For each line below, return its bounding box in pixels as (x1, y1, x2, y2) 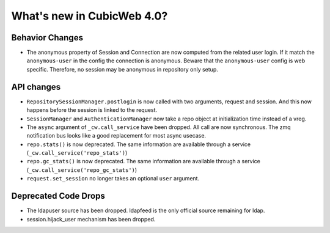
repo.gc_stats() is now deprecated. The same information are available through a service (26, 158, 261, 165)
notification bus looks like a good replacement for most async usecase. (26, 132, 207, 139)
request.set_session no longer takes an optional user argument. (26, 175, 200, 182)
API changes (11, 81, 61, 92)
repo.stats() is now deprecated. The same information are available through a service (26, 141, 251, 148)
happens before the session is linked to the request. (26, 106, 158, 114)
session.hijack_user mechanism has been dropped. (26, 215, 156, 223)
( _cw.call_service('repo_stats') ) (26, 149, 128, 157)
